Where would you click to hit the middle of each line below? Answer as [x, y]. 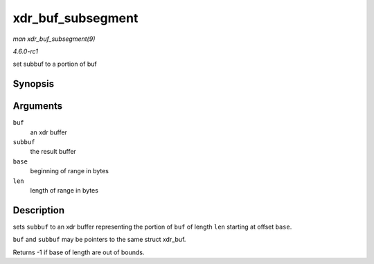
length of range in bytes [64, 190]
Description [39, 210]
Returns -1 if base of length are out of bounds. [79, 252]
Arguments [38, 106]
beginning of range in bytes [70, 171]
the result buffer [53, 152]
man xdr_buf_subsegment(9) [54, 39]
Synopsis [34, 84]
